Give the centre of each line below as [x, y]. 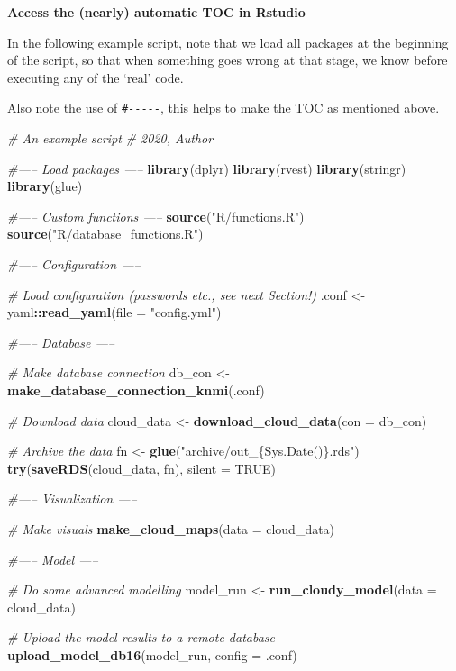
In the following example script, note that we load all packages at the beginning [228, 42]
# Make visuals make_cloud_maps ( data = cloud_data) [171, 528]
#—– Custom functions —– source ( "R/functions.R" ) [156, 216]
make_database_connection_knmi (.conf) [136, 390]
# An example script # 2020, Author [110, 138]
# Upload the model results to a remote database [141, 637]
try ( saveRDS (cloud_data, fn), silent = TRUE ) [141, 468]
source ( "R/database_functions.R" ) [105, 234]
